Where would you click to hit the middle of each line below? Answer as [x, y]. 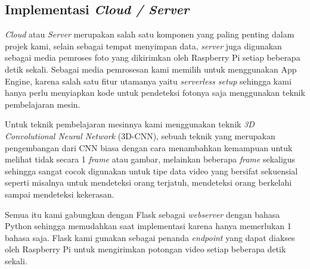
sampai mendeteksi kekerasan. [60, 194]
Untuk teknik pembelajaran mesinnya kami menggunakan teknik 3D [130, 124]
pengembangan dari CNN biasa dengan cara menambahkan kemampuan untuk [149, 147]
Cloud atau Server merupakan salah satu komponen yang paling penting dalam [150, 34]
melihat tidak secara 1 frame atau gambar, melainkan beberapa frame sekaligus [150, 159]
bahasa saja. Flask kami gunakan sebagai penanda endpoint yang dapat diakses [150, 237]
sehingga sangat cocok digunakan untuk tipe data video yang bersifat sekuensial [151, 171]
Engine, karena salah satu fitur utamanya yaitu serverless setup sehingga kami [148, 81]
